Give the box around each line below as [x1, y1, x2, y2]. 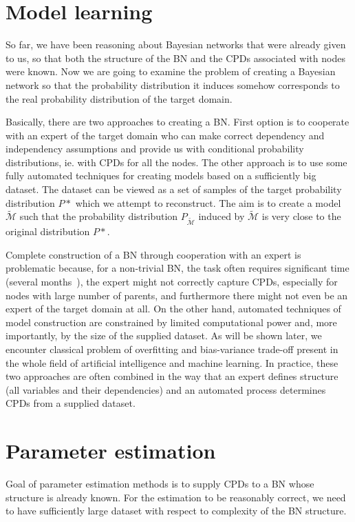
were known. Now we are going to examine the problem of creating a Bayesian [6, 64, 336, 79]
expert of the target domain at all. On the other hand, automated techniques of [6, 301, 341, 316]
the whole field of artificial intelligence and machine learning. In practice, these [6, 355, 338, 370]
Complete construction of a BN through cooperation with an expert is [6, 247, 301, 261]
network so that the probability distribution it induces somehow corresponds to [6, 77, 340, 92]
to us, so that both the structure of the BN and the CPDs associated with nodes [6, 50, 345, 65]
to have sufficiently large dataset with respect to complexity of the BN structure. [6, 503, 347, 518]
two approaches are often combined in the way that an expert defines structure [6, 369, 338, 383]
